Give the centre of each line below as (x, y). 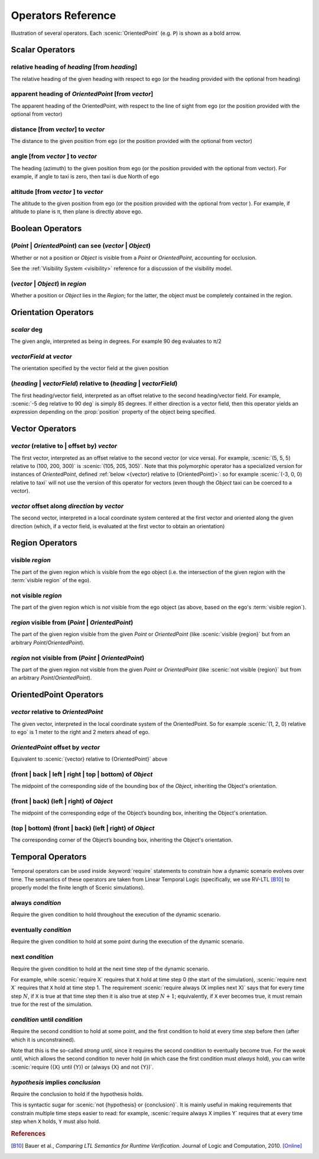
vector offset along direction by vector (67, 506)
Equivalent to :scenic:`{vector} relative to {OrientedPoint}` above (89, 759)
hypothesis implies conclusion (56, 1082)
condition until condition (47, 1020)
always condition (36, 902)
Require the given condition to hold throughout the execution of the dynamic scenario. (116, 915)
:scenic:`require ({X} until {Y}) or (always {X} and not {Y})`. (82, 1067)
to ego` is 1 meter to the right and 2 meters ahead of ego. (80, 732)
